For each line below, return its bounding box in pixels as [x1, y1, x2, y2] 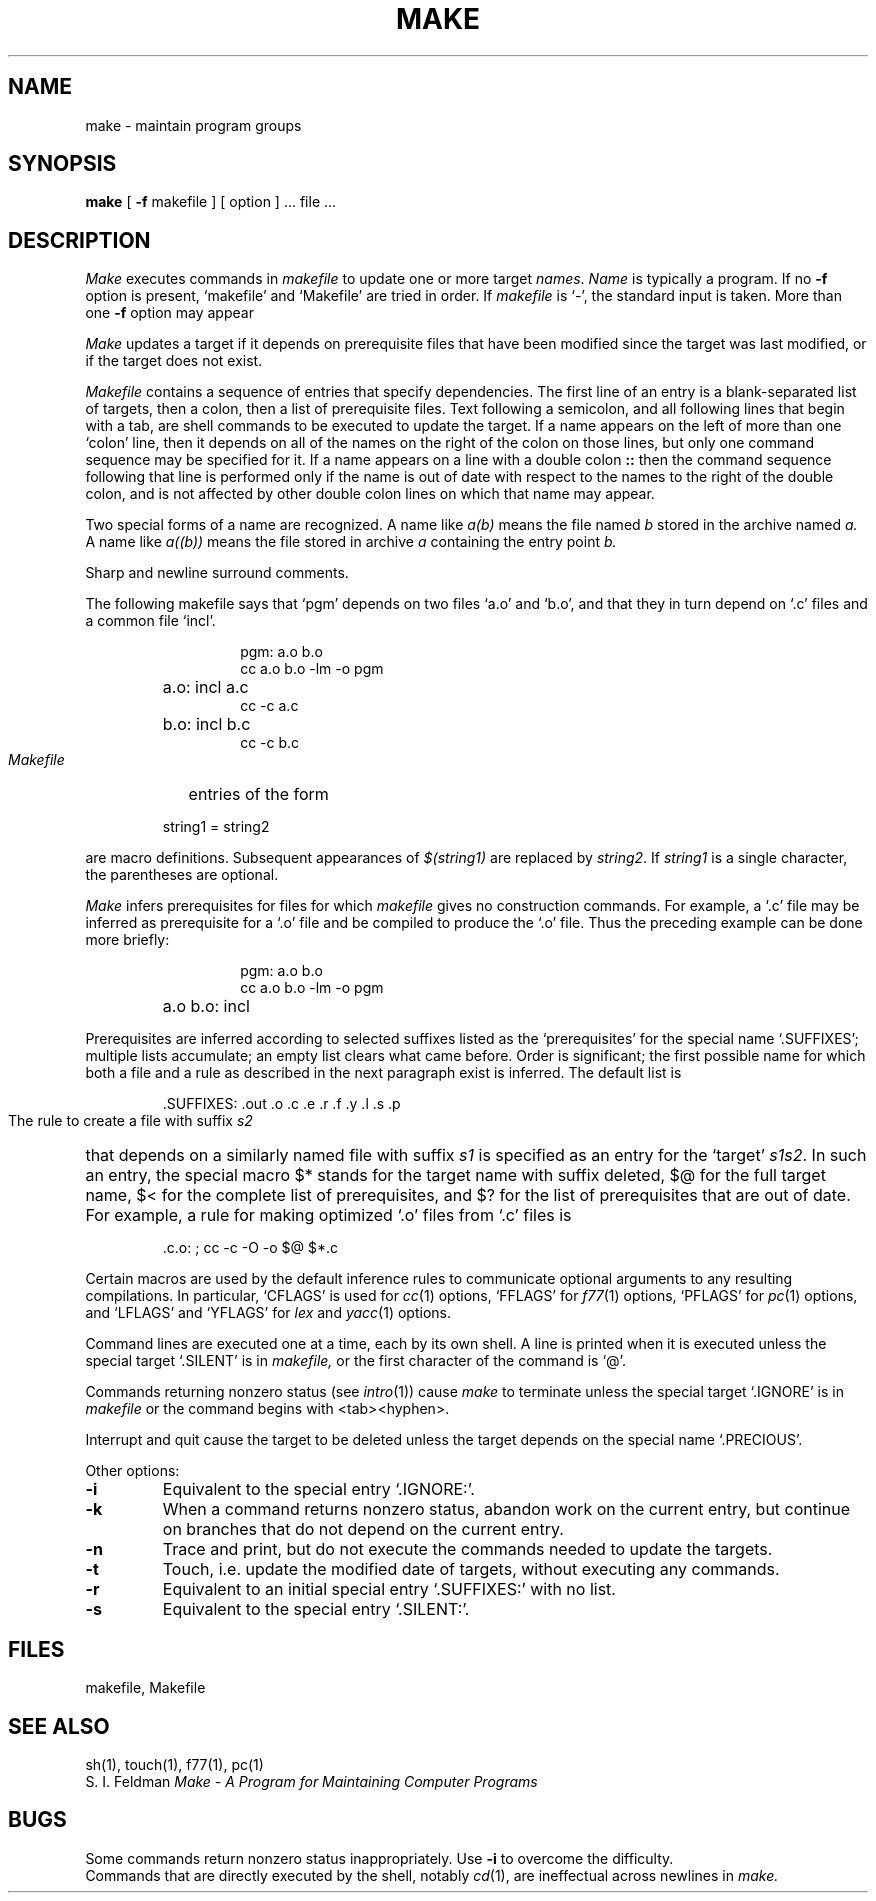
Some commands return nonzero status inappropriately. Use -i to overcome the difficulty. [85, 1849, 674, 1867]
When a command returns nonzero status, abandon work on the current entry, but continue [162, 1499, 851, 1520]
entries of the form [188, 784, 329, 805]
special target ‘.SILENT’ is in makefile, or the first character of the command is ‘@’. [85, 1352, 626, 1370]
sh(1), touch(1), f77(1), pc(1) [85, 1755, 264, 1773]
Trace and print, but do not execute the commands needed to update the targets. [162, 1539, 773, 1560]
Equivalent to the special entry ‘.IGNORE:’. [162, 1479, 475, 1500]
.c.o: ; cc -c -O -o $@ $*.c [162, 1239, 339, 1257]
